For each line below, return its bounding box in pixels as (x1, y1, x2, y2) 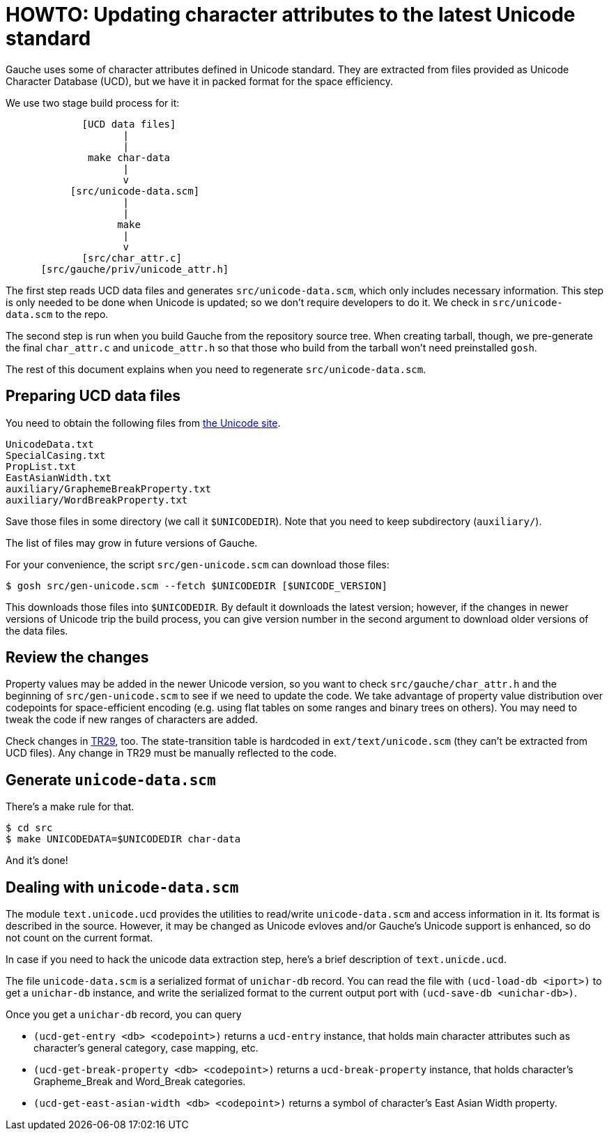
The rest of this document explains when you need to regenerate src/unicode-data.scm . (6, 363, 426, 375)
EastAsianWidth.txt (6, 471, 111, 483)
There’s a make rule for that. (6, 801, 134, 813)
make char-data (88, 151, 171, 163)
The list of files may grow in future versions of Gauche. (6, 536, 258, 549)
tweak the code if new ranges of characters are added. (6, 713, 259, 726)
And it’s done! (6, 854, 68, 867)
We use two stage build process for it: (6, 96, 180, 109)
